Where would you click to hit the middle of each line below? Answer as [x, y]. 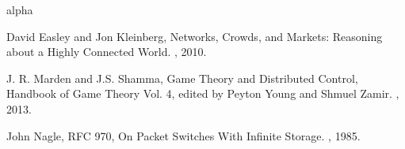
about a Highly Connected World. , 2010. [107, 52]
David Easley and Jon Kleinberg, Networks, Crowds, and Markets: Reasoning [195, 36]
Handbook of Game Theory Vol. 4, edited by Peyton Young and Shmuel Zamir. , [203, 93]
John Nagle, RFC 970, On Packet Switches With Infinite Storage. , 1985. [183, 135]
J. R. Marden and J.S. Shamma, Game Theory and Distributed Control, [182, 78]
